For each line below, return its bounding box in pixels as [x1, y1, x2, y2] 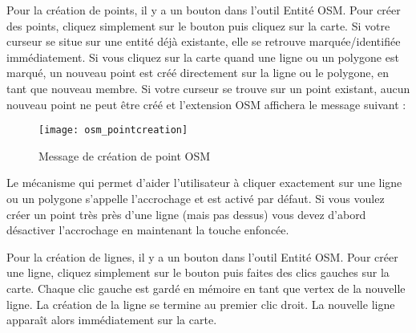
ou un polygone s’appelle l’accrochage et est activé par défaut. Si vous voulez [6, 190, 385, 206]
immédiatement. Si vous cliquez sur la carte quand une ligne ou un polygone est [6, 48, 399, 65]
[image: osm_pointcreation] [38, 124, 188, 136]
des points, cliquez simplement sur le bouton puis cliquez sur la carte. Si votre [6, 17, 390, 34]
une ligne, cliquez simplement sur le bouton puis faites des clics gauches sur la [6, 264, 390, 281]
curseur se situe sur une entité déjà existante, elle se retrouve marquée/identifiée [6, 33, 401, 50]
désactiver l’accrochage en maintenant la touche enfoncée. [6, 221, 289, 238]
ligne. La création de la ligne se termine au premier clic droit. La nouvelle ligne [6, 295, 395, 312]
